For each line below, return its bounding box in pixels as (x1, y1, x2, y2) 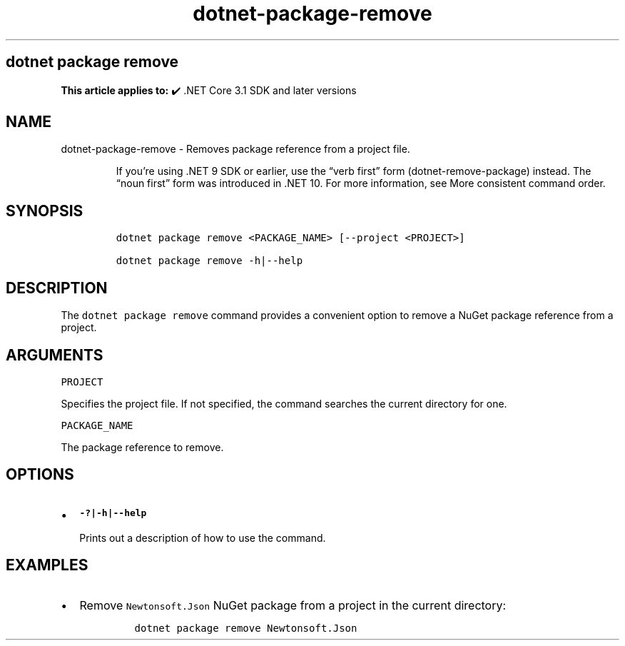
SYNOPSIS (6, 201, 83, 220)
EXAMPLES (6, 556, 88, 575)
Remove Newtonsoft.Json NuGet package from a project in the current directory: (79, 597, 507, 612)
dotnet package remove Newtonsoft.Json (134, 622, 357, 634)
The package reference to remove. (61, 440, 224, 453)
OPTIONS (6, 465, 74, 484)
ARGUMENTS (6, 345, 103, 364)
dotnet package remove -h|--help (116, 255, 303, 267)
